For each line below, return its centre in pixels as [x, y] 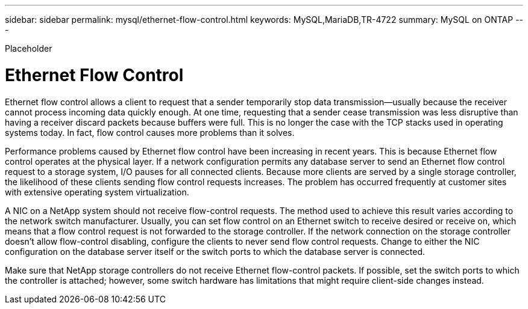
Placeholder [29, 48]
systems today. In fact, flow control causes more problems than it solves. [150, 132]
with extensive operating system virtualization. [97, 192]
